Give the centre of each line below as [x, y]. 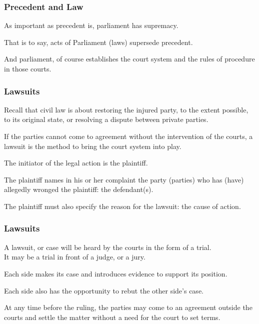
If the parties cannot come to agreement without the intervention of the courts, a [128, 136]
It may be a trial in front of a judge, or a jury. [75, 257]
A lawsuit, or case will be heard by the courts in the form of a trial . [108, 247]
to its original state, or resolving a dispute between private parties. [106, 119]
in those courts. [28, 68]
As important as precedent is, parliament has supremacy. [91, 25]
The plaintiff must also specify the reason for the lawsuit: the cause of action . [122, 206]
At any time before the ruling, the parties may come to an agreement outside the [128, 307]
